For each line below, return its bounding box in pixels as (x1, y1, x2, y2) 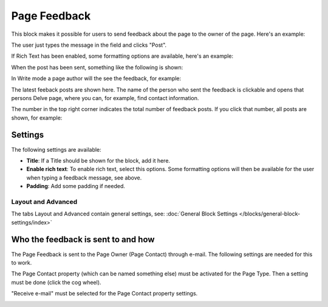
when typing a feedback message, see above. (26, 174, 142, 181)
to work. (11, 258, 32, 266)
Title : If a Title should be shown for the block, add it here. (26, 157, 170, 164)
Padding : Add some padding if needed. (26, 183, 126, 190)
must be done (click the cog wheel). (11, 278, 101, 286)
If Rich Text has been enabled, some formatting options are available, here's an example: (11, 52, 234, 60)
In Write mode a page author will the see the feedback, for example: (11, 75, 182, 82)
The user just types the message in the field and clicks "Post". (11, 41, 167, 49)
